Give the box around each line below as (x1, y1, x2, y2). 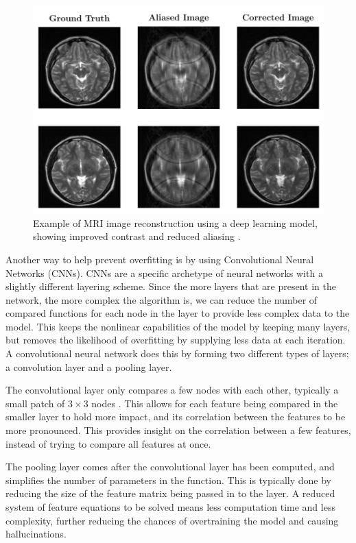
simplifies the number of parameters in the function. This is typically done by (5, 472, 331, 487)
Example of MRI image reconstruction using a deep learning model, (33, 215, 318, 230)
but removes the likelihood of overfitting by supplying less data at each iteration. (5, 333, 346, 347)
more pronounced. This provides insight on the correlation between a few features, (5, 423, 351, 437)
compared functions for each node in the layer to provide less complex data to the (5, 306, 350, 320)
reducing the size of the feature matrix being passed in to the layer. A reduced (5, 486, 335, 500)
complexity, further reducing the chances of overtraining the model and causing (5, 513, 339, 527)
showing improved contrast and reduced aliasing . (33, 229, 241, 243)
